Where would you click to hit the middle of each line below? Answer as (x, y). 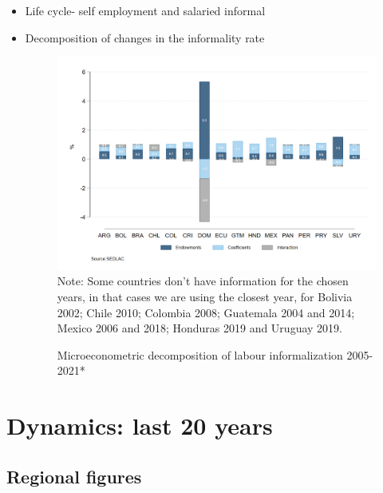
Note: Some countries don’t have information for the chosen (203, 281)
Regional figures (74, 476)
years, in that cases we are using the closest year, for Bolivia (205, 296)
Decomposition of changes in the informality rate (145, 37)
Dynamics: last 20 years (140, 425)
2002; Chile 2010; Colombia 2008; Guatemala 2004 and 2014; (206, 312)
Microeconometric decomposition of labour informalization (200, 354)
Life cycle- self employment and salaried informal (145, 10)
